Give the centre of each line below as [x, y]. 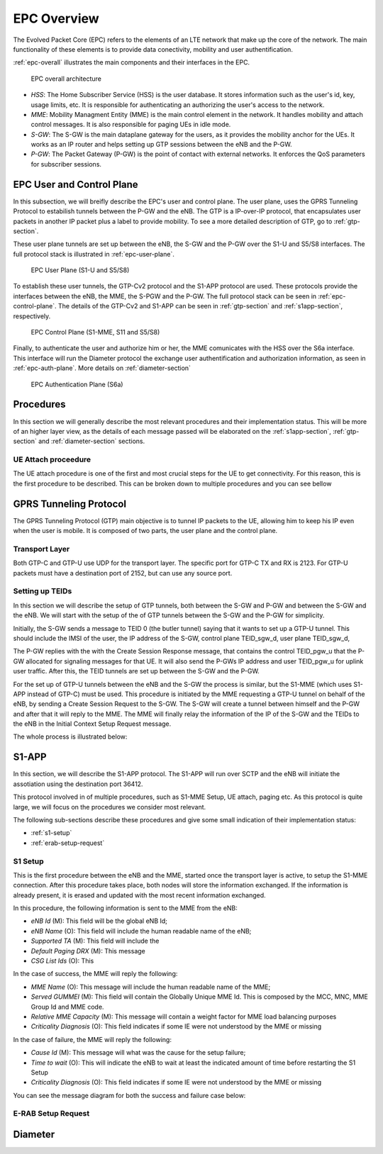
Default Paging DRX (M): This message [88, 951]
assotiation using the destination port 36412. [78, 784]
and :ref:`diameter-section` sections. [91, 441]
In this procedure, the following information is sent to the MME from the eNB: [125, 908]
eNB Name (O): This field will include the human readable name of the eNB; [141, 931]
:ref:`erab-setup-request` [68, 843]
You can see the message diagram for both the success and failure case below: [129, 1095]
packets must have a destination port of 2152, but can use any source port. [123, 573]
